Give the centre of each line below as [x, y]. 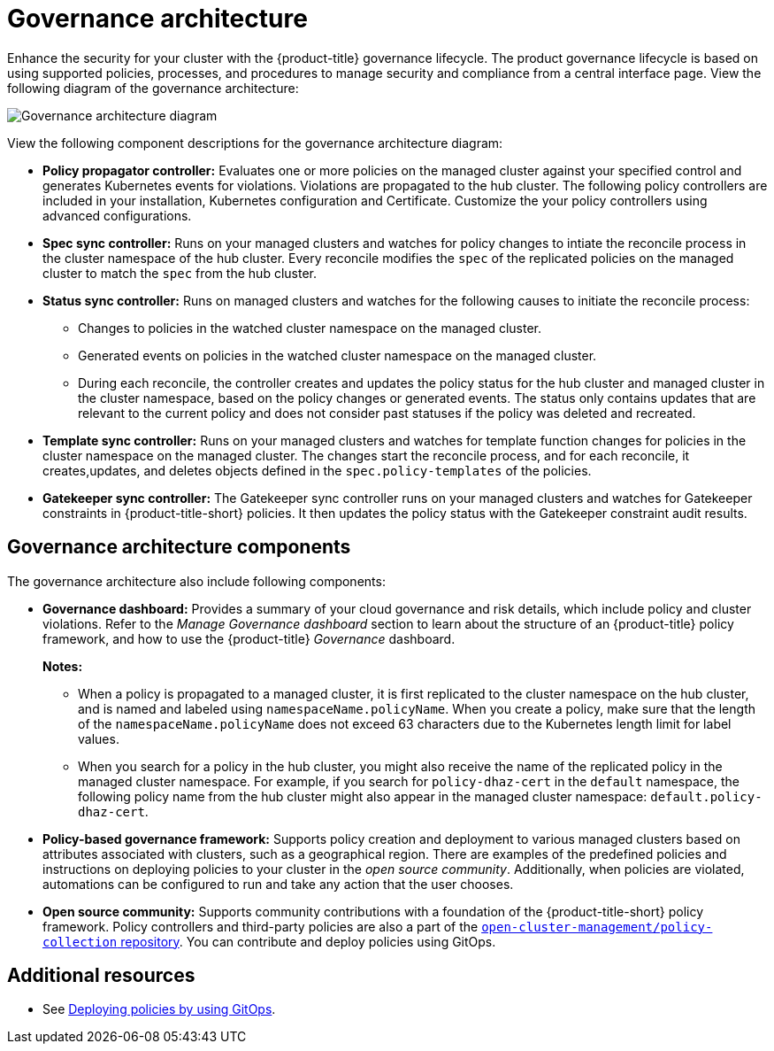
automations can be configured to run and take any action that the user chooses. [278, 884]
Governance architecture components [179, 547]
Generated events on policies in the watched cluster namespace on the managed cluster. [337, 355]
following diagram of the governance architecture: [153, 88]
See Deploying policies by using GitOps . [159, 1009]
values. [99, 738]
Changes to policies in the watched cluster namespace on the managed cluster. [310, 328]
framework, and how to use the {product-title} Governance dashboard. [249, 638]
